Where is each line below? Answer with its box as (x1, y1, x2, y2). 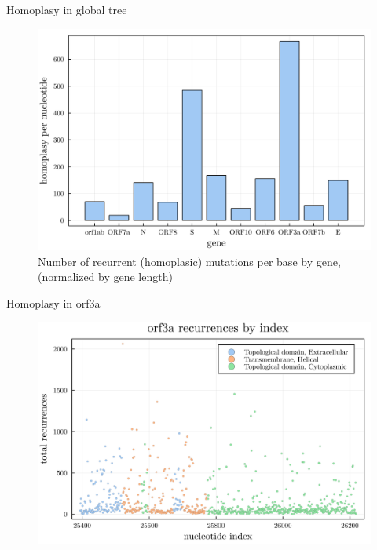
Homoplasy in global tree (6, 2, 127, 17)
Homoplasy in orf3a (6, 294, 101, 311)
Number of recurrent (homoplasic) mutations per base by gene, (38, 253, 341, 269)
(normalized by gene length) (38, 268, 173, 285)
